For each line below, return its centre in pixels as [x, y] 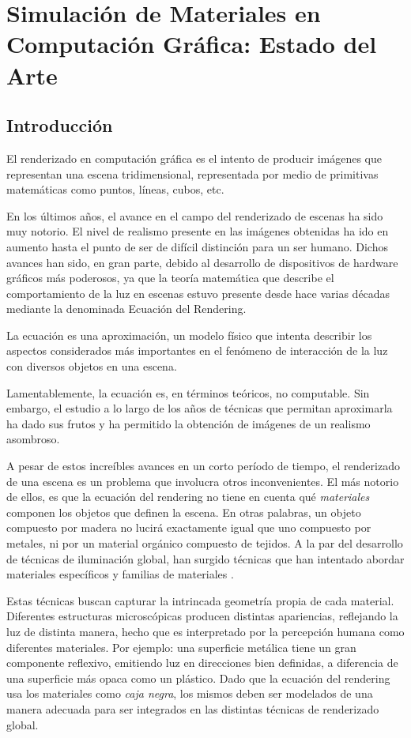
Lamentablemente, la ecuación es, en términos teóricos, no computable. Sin [188, 392]
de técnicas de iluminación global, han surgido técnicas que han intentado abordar [205, 558]
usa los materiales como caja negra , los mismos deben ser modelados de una [190, 693]
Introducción [60, 125]
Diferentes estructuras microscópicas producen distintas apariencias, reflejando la [202, 616]
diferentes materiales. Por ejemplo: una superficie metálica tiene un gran [181, 647]
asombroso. [33, 439]
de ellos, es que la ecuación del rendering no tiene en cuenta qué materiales [188, 497]
